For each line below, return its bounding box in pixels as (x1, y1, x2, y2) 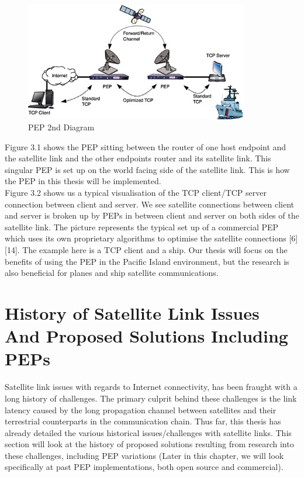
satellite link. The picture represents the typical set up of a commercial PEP (5, 220, 279, 233)
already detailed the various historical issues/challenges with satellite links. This (5, 426, 292, 438)
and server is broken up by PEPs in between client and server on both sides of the (5, 209, 299, 222)
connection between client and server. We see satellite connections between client (5, 198, 294, 210)
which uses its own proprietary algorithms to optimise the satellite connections (5, 232, 286, 244)
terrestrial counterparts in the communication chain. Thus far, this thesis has (5, 415, 281, 427)
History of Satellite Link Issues (5, 301, 260, 324)
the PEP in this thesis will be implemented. (5, 175, 161, 187)
